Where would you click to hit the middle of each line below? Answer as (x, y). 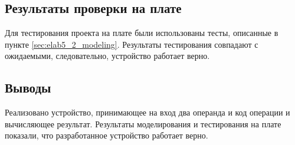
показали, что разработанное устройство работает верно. (106, 135)
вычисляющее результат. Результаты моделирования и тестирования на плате (143, 123)
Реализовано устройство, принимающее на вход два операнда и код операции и (147, 112)
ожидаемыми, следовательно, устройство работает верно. (107, 56)
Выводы (28, 88)
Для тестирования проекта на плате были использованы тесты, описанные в (142, 33)
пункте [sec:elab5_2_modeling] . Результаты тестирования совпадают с (132, 44)
